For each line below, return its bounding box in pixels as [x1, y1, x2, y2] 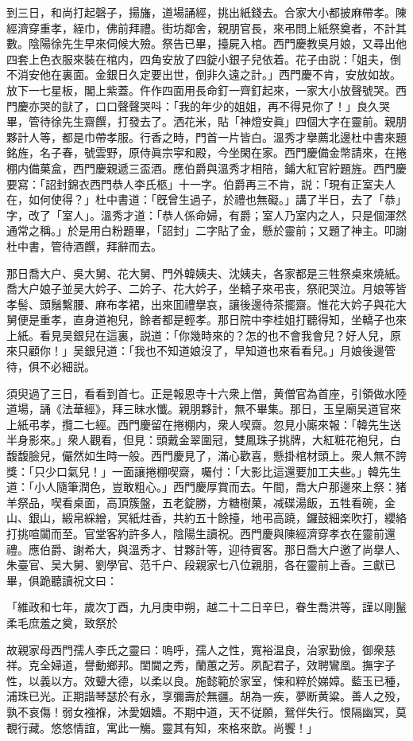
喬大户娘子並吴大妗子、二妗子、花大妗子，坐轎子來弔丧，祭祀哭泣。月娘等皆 [6, 280, 407, 297]
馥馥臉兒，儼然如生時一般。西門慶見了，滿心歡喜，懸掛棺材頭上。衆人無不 [6, 447, 396, 464]
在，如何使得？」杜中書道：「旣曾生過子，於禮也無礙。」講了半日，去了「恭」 [6, 191, 407, 208]
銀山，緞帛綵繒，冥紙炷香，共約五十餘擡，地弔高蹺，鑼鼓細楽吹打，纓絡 [28, 509, 407, 526]
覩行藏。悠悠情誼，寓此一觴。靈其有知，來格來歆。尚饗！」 [6, 719, 318, 735]
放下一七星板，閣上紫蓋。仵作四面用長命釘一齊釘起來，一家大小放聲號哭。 [6, 81, 396, 98]
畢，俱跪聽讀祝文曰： [6, 571, 118, 588]
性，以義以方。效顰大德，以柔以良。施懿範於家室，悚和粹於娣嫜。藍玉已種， [6, 672, 407, 688]
